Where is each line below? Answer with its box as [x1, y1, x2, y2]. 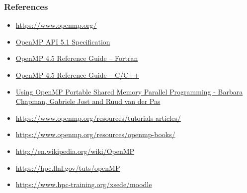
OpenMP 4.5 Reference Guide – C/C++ [15, 70, 140, 80]
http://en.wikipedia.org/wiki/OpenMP [15, 145, 135, 156]
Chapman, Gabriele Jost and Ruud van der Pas [15, 96, 161, 106]
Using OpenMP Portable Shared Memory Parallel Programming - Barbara [15, 86, 243, 96]
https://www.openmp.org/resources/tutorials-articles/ [15, 112, 181, 123]
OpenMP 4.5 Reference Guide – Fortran [15, 53, 138, 63]
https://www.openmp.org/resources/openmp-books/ [15, 129, 175, 140]
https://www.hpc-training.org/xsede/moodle [15, 179, 152, 190]
